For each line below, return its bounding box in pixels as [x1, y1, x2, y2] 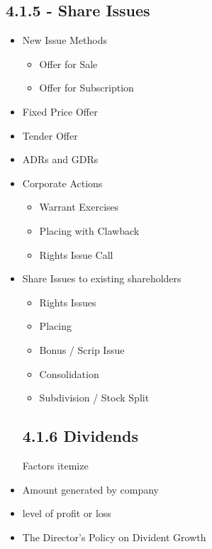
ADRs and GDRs [22, 152, 99, 167]
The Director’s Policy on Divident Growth [22, 529, 206, 544]
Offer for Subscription [39, 80, 134, 95]
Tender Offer [22, 128, 78, 143]
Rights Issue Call [39, 247, 113, 262]
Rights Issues [39, 294, 96, 309]
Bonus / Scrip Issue [39, 342, 125, 357]
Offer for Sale [39, 56, 98, 71]
